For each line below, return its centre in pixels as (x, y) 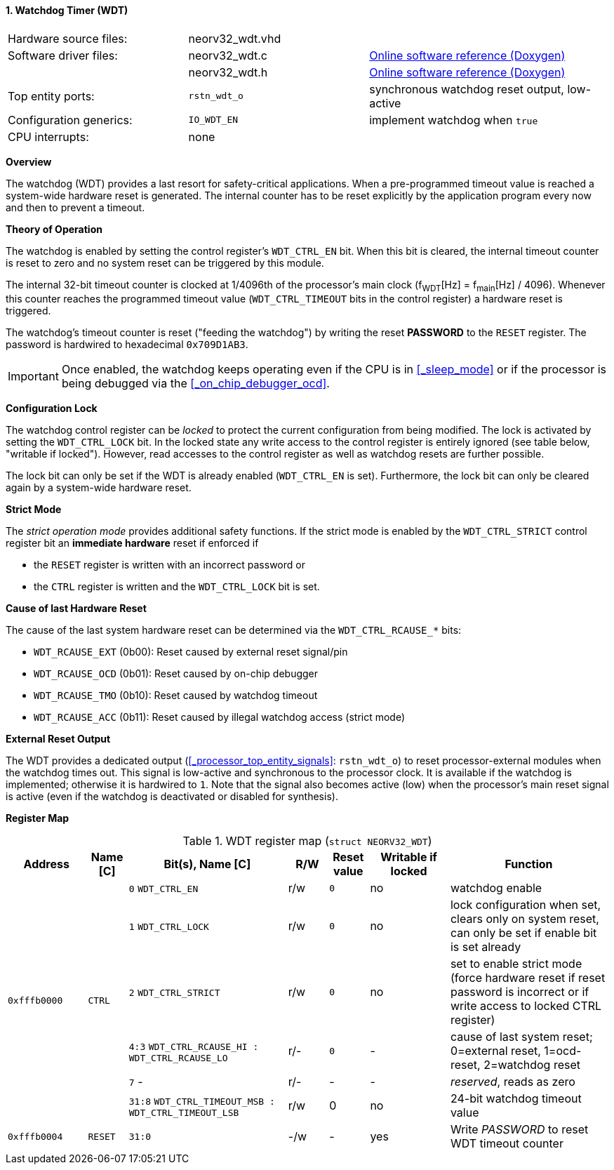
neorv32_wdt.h (228, 72)
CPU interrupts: (48, 137)
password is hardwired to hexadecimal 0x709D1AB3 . (127, 345)
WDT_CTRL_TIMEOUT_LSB (184, 1112)
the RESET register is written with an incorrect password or (169, 565)
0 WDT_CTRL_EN (163, 889)
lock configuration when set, (526, 905)
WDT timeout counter (507, 1144)
